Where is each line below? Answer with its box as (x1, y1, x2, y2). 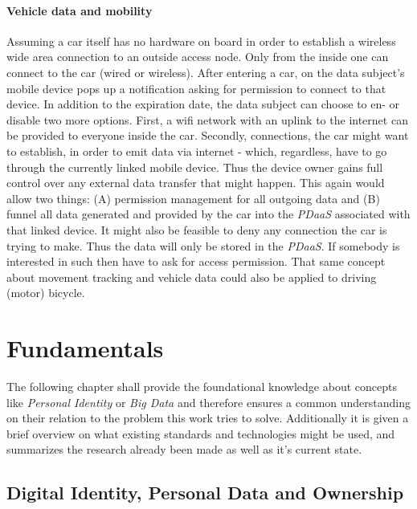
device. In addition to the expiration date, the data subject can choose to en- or (6, 96, 400, 112)
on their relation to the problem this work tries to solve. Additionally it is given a (6, 409, 409, 426)
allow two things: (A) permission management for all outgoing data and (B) (6, 189, 380, 206)
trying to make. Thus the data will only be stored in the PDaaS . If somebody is (6, 237, 400, 254)
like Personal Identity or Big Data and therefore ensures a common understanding (6, 393, 411, 410)
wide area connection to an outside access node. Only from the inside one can (6, 48, 389, 65)
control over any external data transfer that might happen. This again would (6, 174, 385, 191)
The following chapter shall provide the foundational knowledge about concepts (6, 378, 397, 395)
